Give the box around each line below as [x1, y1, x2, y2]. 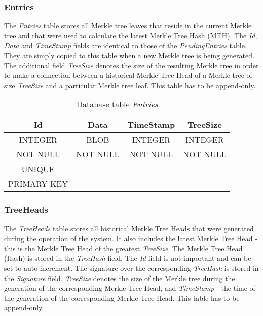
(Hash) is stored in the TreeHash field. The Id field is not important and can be [4, 253, 251, 263]
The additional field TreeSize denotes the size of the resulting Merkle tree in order [4, 60, 259, 70]
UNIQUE [21, 163, 55, 175]
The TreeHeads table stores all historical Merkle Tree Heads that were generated [4, 223, 254, 233]
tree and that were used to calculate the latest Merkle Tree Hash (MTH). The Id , [4, 30, 257, 41]
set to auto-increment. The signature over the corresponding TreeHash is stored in [4, 262, 259, 273]
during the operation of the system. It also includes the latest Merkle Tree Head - [4, 233, 257, 244]
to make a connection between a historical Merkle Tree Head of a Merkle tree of [4, 70, 252, 81]
